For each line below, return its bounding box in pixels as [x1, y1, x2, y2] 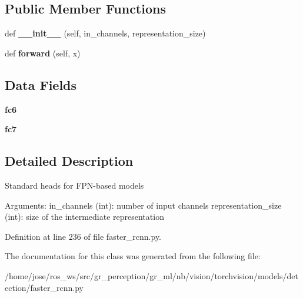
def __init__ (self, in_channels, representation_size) [5, 27, 206, 39]
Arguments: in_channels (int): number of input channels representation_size [5, 199, 282, 211]
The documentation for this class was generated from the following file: [5, 250, 261, 262]
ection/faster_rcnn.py [5, 281, 84, 293]
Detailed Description [5, 152, 134, 170]
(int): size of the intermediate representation [5, 210, 164, 223]
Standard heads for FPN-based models [5, 179, 144, 191]
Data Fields [5, 75, 77, 93]
